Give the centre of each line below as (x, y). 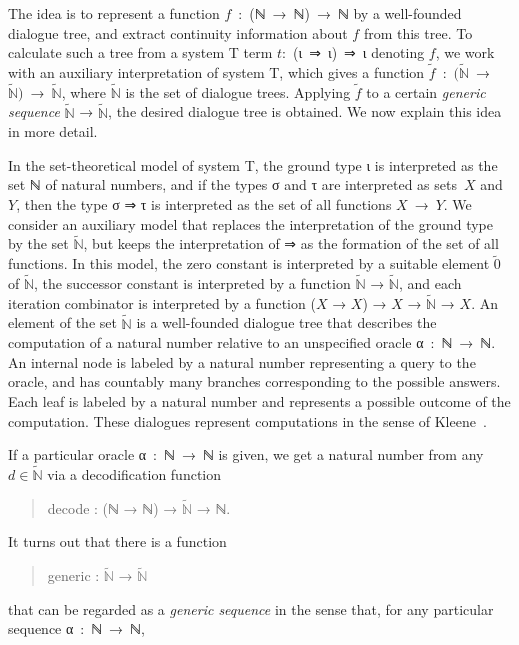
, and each (430, 283)
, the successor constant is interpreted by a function (192, 283)
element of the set (62, 322)
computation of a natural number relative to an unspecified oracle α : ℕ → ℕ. (252, 342)
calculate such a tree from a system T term (140, 52)
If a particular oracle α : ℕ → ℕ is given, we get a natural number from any (246, 454)
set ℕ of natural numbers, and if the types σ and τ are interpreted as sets (232, 184)
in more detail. (53, 131)
